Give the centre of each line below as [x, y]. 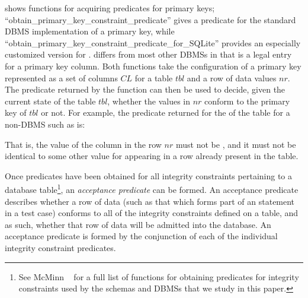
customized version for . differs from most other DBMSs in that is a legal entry [148, 54]
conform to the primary [247, 101]
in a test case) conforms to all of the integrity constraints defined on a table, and [152, 213]
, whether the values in [149, 101]
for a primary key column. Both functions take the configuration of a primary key [153, 66]
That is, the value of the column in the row [83, 144]
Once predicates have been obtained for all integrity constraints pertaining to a [149, 175]
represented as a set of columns [61, 77]
